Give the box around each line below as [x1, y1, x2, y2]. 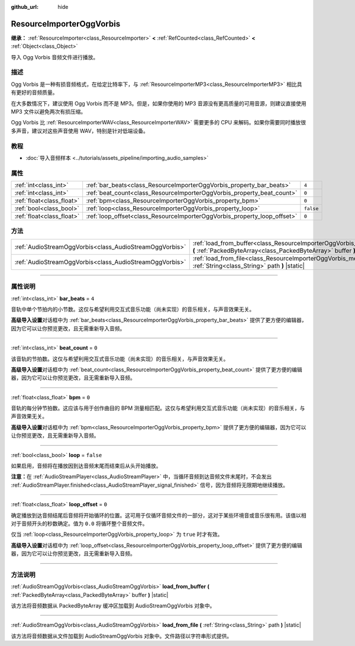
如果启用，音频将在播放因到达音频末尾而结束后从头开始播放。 [11, 462, 162, 470]
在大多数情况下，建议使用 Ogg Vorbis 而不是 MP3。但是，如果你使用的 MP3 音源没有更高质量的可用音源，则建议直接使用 [11, 99, 307, 107]
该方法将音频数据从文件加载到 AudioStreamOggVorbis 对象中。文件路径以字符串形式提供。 [11, 632, 233, 639]
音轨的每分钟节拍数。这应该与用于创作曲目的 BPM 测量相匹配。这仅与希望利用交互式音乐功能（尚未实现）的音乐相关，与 [11, 404, 305, 412]
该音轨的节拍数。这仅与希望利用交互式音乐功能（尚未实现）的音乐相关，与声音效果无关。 [11, 355, 229, 362]
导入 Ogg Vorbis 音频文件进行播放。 [11, 53, 99, 60]
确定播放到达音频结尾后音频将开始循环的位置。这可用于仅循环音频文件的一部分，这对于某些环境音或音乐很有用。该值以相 [11, 512, 306, 519]
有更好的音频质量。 [11, 89, 58, 96]
